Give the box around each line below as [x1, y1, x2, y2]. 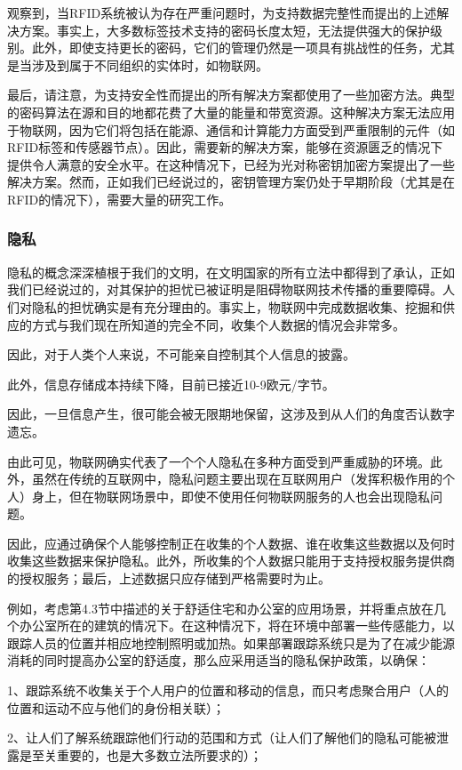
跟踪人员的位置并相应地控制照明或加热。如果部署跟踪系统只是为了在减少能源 [7, 633, 455, 652]
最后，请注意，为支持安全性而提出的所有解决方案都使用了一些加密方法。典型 [7, 85, 455, 104]
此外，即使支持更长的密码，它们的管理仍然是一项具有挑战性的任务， [31, 38, 430, 57]
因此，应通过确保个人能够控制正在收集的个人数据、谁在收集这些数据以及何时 [7, 533, 455, 552]
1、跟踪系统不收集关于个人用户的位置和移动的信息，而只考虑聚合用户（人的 [7, 681, 449, 700]
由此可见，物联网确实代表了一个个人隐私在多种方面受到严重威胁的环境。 [7, 452, 430, 470]
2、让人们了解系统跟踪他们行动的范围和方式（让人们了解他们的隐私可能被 [7, 728, 436, 747]
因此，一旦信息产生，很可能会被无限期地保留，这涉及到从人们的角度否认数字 [7, 405, 455, 423]
